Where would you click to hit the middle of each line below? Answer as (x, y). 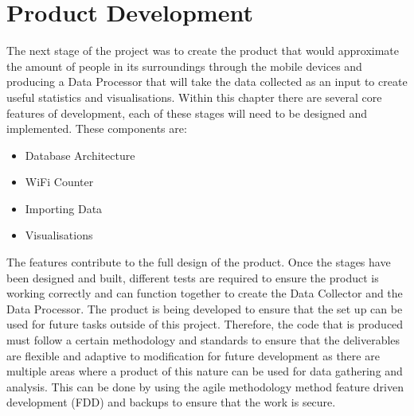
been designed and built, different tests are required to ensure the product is (193, 277)
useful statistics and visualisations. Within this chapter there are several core (194, 97)
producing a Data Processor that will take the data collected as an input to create (207, 82)
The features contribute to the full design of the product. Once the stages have (199, 262)
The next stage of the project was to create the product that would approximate (203, 51)
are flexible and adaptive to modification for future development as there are (193, 355)
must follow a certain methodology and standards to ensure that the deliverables (203, 340)
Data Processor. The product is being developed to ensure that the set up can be (205, 308)
